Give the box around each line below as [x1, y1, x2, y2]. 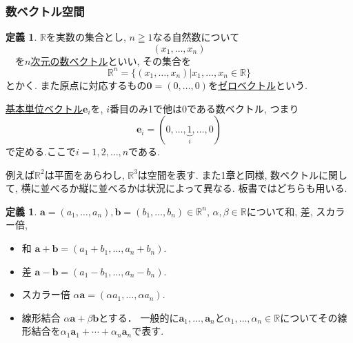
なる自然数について [152, 30, 240, 44]
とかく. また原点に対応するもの [6, 77, 147, 92]
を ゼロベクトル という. [208, 77, 307, 92]
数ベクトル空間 [6, 2, 85, 19]
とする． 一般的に [99, 310, 179, 324]
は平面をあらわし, [44, 167, 125, 182]
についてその [280, 310, 338, 324]
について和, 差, [246, 204, 313, 218]
